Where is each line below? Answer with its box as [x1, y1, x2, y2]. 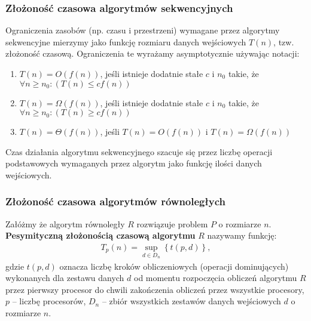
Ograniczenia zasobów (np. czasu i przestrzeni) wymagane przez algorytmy [5, 24, 280, 36]
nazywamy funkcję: [207, 229, 277, 242]
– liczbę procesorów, [12, 295, 86, 307]
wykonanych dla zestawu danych [5, 271, 124, 284]
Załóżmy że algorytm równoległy [5, 217, 125, 230]
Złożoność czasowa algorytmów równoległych [5, 194, 226, 209]
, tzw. [273, 35, 294, 48]
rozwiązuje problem [136, 217, 208, 230]
